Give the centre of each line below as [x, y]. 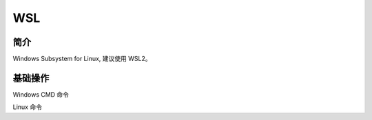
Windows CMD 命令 [41, 94]
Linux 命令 [28, 107]
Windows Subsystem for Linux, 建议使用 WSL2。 [82, 59]
